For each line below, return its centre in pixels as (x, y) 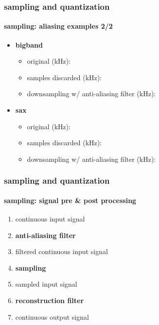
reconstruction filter (50, 300)
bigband (29, 44)
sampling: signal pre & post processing (70, 200)
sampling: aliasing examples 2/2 (58, 26)
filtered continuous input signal (62, 251)
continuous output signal (52, 316)
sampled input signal (46, 284)
